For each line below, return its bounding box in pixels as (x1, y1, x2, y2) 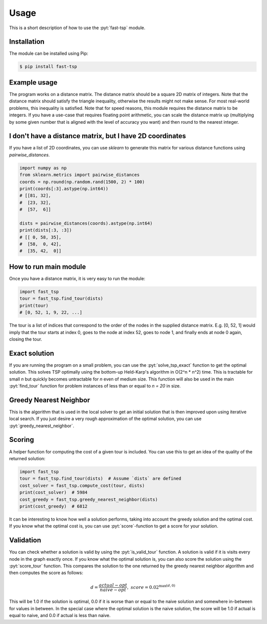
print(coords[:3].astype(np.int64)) (19, 186, 109, 192)
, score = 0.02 (127, 584, 159, 590)
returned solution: (9, 455, 45, 461)
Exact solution (9, 349, 54, 357)
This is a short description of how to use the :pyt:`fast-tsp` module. (9, 25, 145, 31)
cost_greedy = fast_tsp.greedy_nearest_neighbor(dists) (19, 496, 158, 502)
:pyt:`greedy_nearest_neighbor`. (9, 423, 74, 429)
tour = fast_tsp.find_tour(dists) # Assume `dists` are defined (19, 476, 181, 481)
